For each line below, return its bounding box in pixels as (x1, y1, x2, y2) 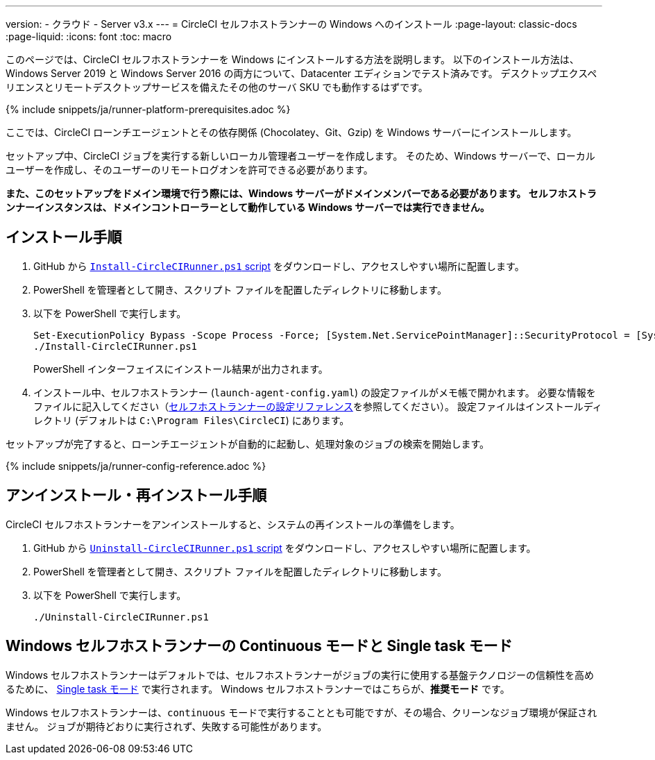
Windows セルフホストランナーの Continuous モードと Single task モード (6, 637, 513, 655)
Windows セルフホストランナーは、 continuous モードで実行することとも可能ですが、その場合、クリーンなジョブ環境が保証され (6, 706, 597, 718)
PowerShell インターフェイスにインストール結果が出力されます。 (33, 362, 328, 375)
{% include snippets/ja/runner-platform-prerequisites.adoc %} (6, 103, 291, 115)
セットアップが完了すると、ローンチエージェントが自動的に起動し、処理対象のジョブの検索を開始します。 (6, 437, 490, 450)
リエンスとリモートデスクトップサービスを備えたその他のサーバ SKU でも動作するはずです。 (6, 81, 428, 93)
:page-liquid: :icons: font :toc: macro (6, 31, 172, 42)
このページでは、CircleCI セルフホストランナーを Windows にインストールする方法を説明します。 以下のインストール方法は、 (6, 53, 579, 65)
